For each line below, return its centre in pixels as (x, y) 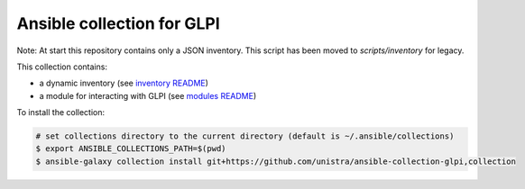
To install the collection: (61, 112)
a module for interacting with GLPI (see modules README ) (148, 95)
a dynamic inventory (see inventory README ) (124, 83)
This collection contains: (62, 67)
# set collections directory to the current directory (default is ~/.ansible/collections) (245, 136)
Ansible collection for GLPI (118, 23)
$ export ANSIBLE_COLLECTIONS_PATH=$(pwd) (131, 149)
